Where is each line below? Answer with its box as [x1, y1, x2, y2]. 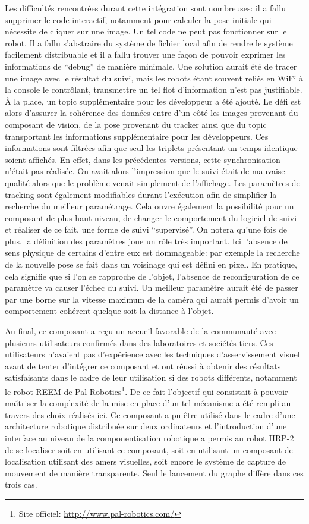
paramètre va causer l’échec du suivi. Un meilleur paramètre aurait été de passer [5, 281, 298, 294]
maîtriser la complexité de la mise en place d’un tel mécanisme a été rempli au [5, 397, 291, 409]
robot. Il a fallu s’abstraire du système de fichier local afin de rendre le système [5, 36, 293, 49]
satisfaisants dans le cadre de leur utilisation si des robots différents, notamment [5, 371, 297, 384]
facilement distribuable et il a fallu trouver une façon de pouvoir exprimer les [5, 48, 286, 61]
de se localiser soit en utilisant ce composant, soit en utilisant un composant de [5, 443, 293, 456]
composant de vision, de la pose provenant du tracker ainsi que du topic [5, 118, 267, 130]
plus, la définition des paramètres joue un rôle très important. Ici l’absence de [5, 234, 288, 247]
